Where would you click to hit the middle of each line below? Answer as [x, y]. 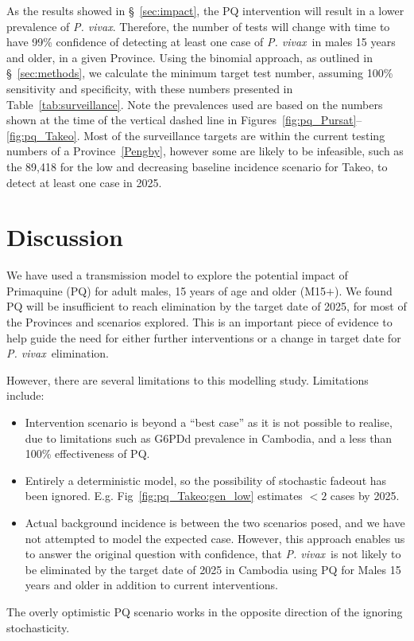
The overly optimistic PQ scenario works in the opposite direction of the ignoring [205, 611]
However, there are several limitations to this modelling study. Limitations [188, 379]
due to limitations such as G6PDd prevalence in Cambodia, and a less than [209, 438]
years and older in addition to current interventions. [151, 585]
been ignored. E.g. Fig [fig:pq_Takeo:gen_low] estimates [164, 496]
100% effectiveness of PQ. [87, 453]
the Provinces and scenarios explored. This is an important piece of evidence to [199, 322]
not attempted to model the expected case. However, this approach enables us [215, 538]
